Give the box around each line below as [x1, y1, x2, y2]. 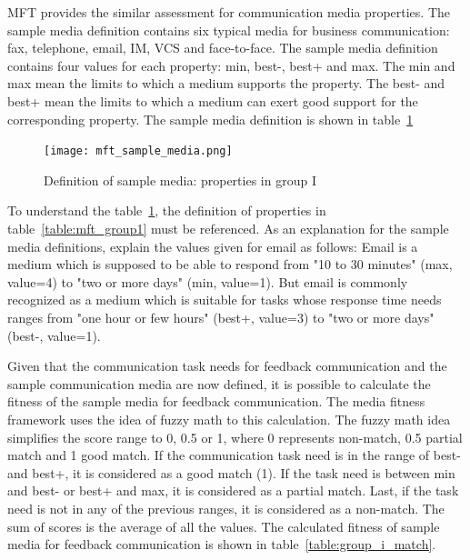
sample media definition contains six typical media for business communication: [7, 20, 450, 39]
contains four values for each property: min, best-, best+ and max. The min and [7, 55, 455, 75]
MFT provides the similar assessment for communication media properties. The [7, 3, 451, 21]
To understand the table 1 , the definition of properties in [7, 201, 326, 220]
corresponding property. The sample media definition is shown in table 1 [7, 109, 414, 128]
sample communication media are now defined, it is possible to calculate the [7, 374, 431, 393]
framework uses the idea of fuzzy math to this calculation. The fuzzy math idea [7, 409, 451, 428]
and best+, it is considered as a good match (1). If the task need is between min [7, 463, 455, 482]
